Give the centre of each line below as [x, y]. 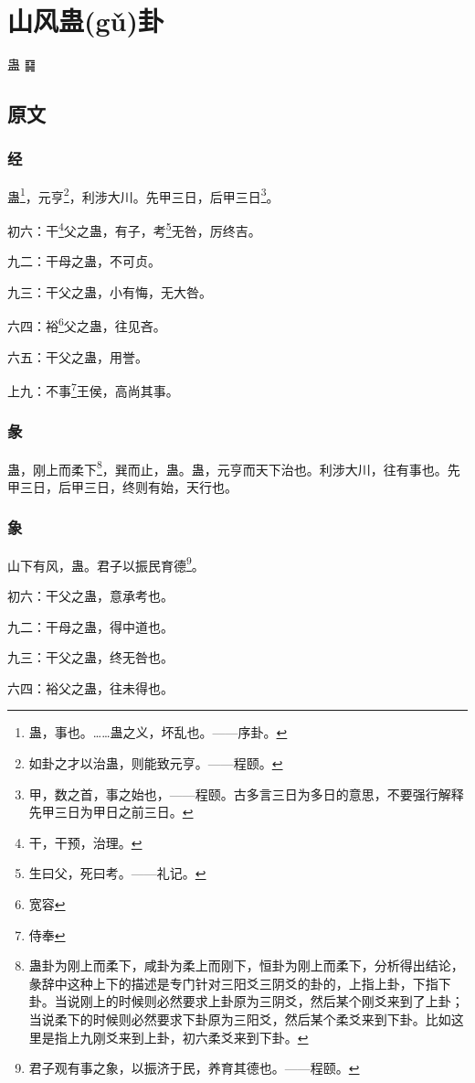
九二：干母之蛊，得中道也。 [90, 626]
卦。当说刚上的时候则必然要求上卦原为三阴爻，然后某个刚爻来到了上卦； [246, 1001]
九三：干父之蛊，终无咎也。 [90, 657]
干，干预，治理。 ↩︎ [85, 842]
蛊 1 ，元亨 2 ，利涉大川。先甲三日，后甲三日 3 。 [143, 195]
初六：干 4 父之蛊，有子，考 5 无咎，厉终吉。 [134, 229]
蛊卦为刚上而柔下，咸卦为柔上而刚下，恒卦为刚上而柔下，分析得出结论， [246, 965]
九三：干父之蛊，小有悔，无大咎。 [110, 291]
